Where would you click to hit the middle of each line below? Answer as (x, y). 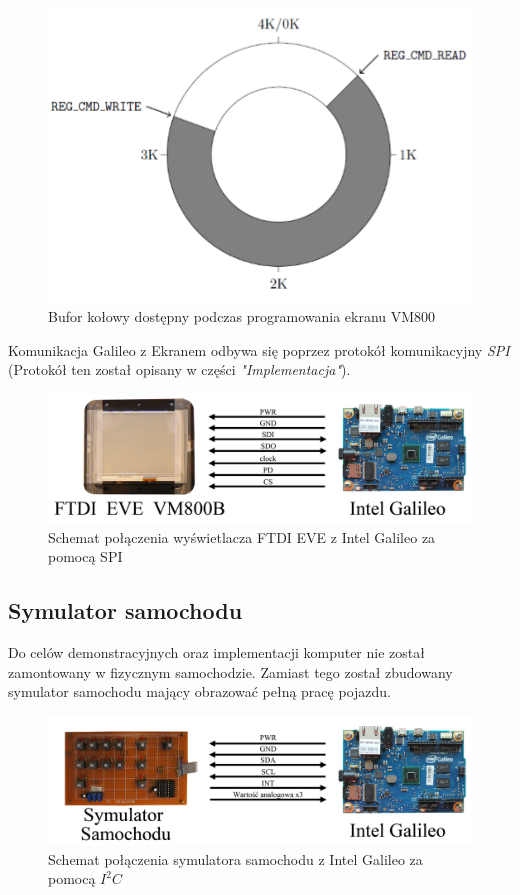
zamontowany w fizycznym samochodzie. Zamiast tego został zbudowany (230, 671)
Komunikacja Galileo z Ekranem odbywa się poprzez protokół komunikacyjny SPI (259, 349)
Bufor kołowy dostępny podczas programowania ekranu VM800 (242, 316)
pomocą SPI (85, 556)
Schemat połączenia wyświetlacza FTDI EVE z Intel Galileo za (242, 536)
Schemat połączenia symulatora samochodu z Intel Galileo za (235, 858)
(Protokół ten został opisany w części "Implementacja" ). (179, 369)
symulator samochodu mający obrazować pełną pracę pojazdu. (199, 691)
